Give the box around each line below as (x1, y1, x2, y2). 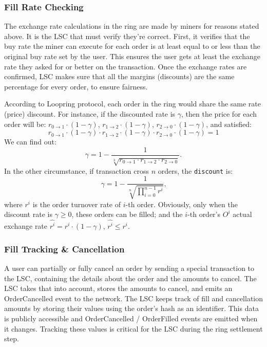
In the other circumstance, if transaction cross (4, 165, 149, 176)
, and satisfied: (206, 118, 252, 129)
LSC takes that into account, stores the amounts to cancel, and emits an (4, 283, 233, 294)
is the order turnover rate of (32, 198, 121, 209)
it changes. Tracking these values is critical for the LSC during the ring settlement (4, 323, 263, 334)
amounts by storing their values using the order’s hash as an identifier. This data (4, 303, 259, 314)
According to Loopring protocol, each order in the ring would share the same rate (4, 98, 261, 109)
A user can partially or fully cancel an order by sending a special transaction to (4, 262, 255, 273)
